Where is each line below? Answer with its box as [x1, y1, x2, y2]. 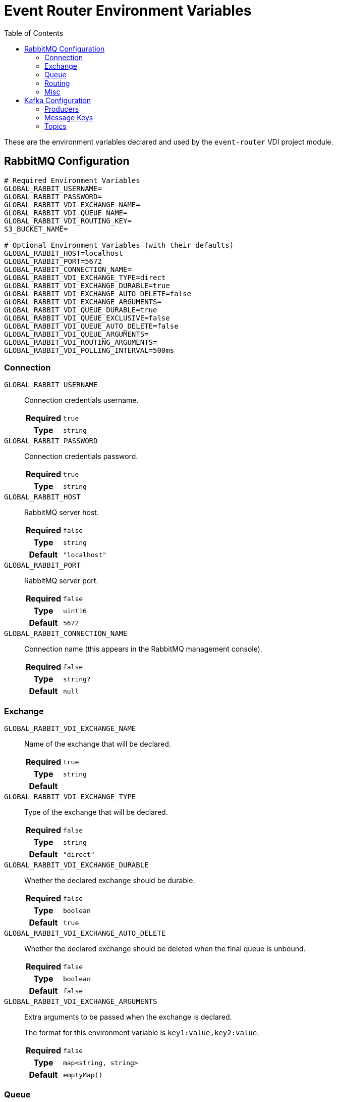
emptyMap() [63, 1071, 103, 1079]
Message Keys [44, 113, 93, 122]
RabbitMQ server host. [24, 508, 99, 517]
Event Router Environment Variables [4, 2, 252, 19]
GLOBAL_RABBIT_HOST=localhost [4, 249, 124, 257]
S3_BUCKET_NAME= [4, 224, 68, 233]
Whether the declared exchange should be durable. [24, 876, 195, 885]
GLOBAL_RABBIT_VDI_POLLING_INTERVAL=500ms [4, 346, 175, 354]
